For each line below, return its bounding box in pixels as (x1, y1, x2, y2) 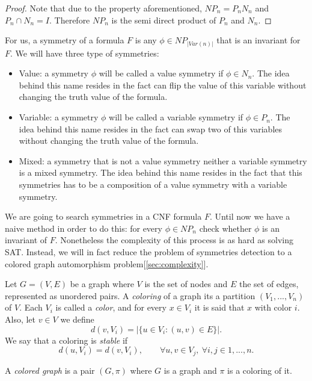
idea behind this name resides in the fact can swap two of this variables (19, 122, 283, 135)
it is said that (194, 301, 245, 314)
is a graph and (164, 364, 217, 376)
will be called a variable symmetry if (109, 111, 243, 123)
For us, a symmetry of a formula (5, 34, 124, 46)
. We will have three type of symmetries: (10, 46, 159, 59)
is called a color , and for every (55, 301, 167, 314)
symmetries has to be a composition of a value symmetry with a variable (19, 178, 287, 191)
